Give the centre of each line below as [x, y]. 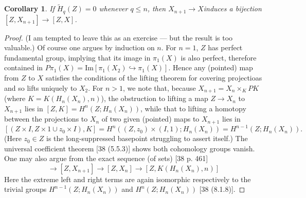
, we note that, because [159, 87]
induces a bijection [232, 8]
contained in [24, 67]
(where [15, 98]
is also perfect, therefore [219, 57]
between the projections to [46, 119]
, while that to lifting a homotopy [193, 108]
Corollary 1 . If [29, 8]
